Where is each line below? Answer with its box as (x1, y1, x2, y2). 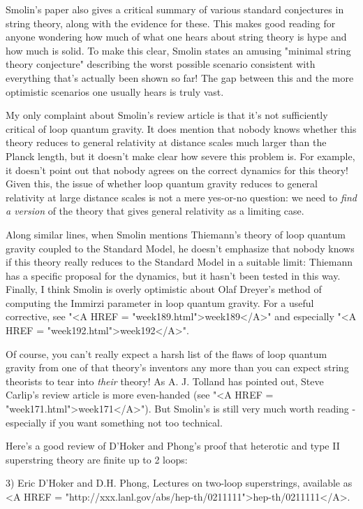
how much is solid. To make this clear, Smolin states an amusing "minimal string (6, 43, 351, 57)
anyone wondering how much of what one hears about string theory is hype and (6, 29, 347, 44)
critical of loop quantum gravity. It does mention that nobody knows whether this (6, 121, 357, 136)
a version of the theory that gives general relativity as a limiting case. (6, 203, 304, 218)
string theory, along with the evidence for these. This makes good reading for (6, 15, 336, 30)
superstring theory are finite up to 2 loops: (6, 452, 188, 466)
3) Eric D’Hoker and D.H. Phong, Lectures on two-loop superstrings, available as (6, 475, 353, 490)
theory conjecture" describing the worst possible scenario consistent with (6, 57, 316, 71)
